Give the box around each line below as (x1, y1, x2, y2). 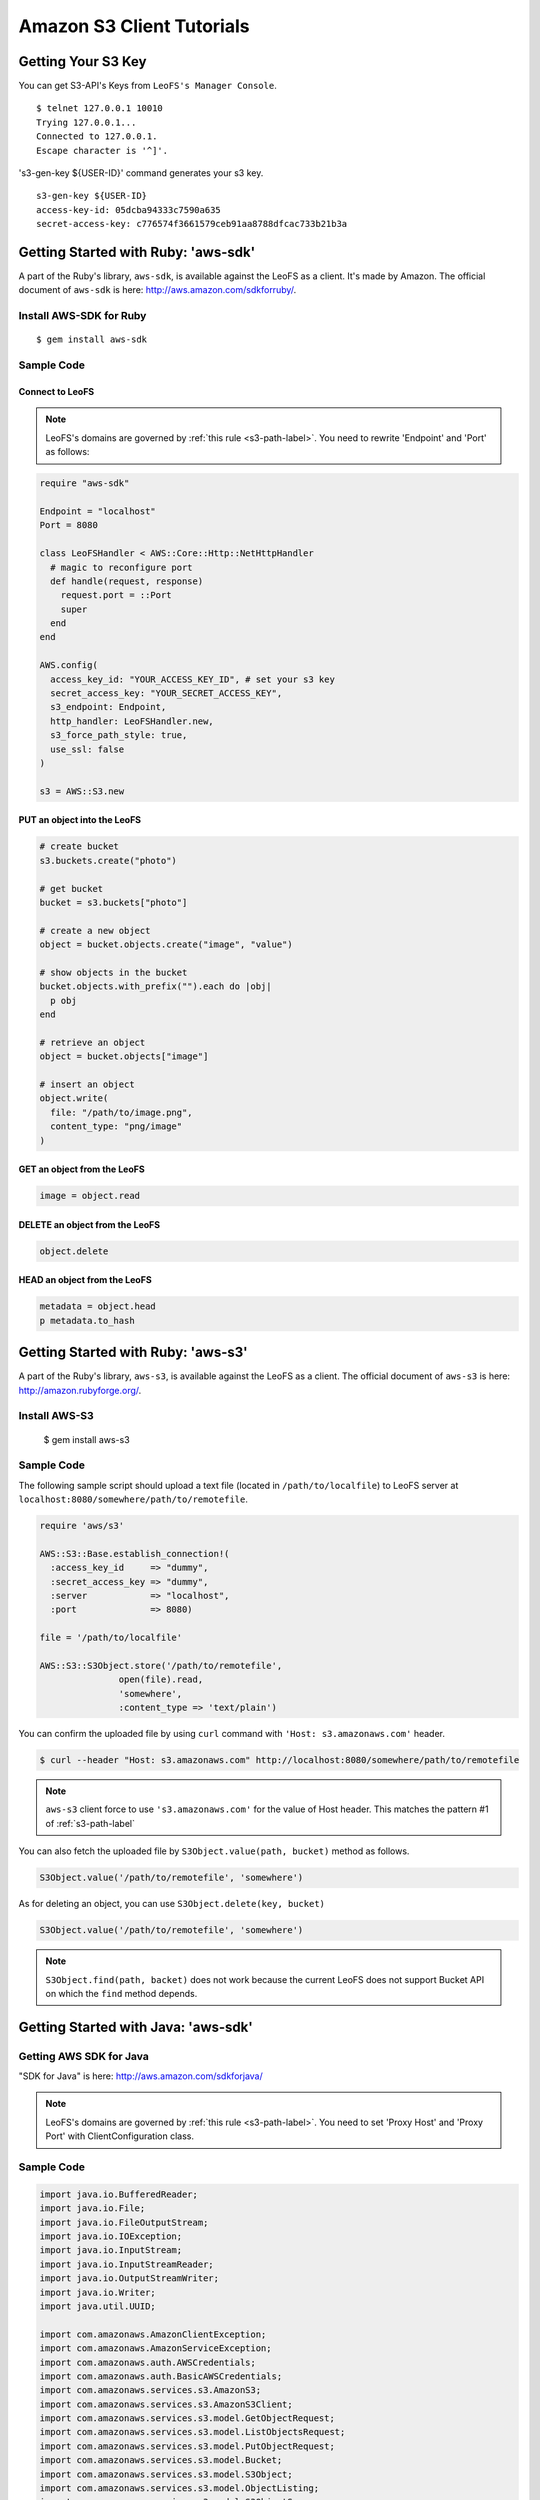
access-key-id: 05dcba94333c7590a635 (36, 204, 222, 215)
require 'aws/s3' (39, 1520, 125, 1532)
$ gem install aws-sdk (36, 334, 148, 345)
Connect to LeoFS (18, 386, 95, 397)
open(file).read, (118, 1674, 204, 1685)
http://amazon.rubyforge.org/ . (18, 1384, 142, 1396)
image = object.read (39, 1190, 140, 1202)
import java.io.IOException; (39, 2230, 183, 2242)
